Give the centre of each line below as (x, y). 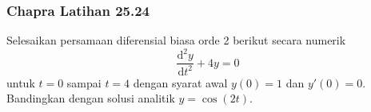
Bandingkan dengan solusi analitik (91, 98)
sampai (84, 82)
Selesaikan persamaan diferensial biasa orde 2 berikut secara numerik (176, 40)
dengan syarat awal (180, 82)
